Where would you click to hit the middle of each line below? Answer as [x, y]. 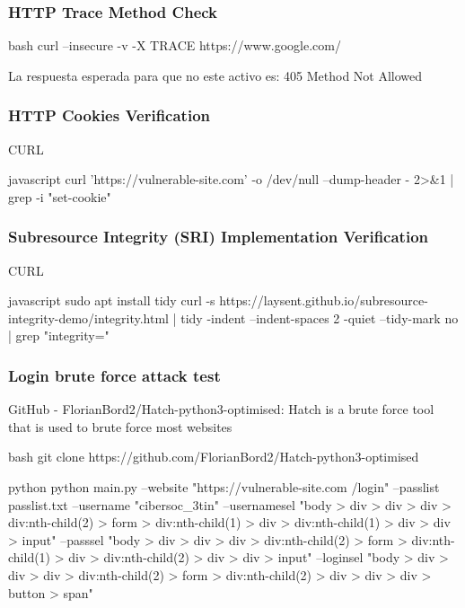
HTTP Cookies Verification [110, 115]
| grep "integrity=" [59, 335]
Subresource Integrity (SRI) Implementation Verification [219, 237]
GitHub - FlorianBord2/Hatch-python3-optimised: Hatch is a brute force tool [221, 409]
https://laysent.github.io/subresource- [324, 300]
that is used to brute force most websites [120, 426]
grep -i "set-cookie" [60, 196]
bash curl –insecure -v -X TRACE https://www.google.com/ [175, 45]
